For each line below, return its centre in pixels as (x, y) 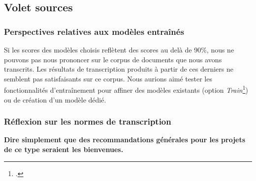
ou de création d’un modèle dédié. (55, 99)
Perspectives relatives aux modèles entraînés (94, 31)
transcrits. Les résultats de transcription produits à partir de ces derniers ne (119, 69)
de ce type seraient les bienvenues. (64, 149)
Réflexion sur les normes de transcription (88, 121)
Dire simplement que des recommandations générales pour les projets (125, 140)
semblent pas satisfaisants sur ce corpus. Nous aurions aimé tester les (108, 78)
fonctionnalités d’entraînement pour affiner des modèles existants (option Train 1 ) (126, 89)
